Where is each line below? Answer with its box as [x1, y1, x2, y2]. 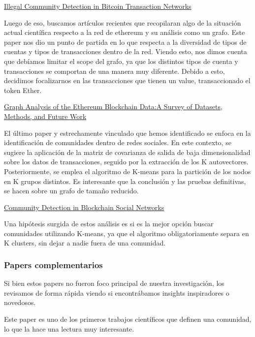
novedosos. [4, 297, 36, 307]
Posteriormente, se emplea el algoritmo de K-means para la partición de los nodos [4, 166, 251, 176]
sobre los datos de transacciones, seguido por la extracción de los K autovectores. [4, 156, 249, 167]
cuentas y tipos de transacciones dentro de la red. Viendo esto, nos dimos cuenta [4, 46, 247, 57]
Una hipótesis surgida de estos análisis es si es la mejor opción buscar [4, 218, 214, 229]
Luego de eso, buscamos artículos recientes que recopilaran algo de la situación [4, 17, 241, 28]
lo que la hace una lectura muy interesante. [4, 323, 134, 334]
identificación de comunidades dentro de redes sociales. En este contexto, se [4, 137, 231, 148]
